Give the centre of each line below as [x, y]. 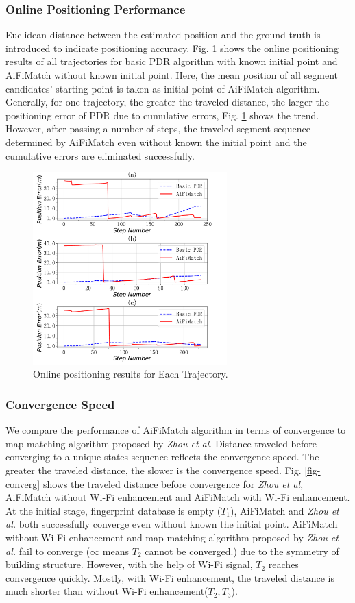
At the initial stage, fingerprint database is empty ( [113, 510]
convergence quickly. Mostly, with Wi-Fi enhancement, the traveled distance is [170, 577]
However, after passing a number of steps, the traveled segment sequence [158, 128]
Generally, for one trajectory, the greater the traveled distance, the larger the [167, 102]
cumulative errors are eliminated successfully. [100, 155]
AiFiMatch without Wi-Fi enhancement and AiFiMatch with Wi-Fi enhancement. [178, 497]
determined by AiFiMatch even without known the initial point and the [156, 141]
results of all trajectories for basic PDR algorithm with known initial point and [172, 61]
